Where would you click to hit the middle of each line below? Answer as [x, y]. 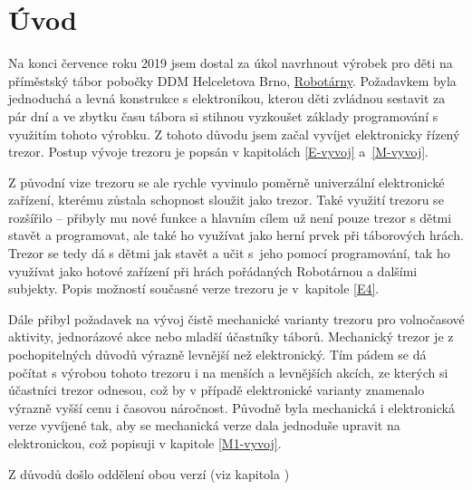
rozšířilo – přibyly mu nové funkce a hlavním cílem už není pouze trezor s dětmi [230, 217]
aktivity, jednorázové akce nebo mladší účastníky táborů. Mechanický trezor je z [231, 336]
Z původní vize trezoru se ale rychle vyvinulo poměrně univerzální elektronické [226, 182]
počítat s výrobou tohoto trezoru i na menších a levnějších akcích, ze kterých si [228, 372]
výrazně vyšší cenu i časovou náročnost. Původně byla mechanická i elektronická [231, 407]
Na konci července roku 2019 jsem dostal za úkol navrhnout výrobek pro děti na [231, 63]
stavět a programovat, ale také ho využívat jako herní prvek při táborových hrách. [236, 235]
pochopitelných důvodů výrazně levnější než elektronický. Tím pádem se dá [217, 355]
